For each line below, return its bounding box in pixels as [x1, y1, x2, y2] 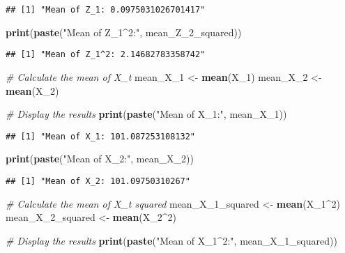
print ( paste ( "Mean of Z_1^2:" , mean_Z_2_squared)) [6, 24, 242, 39]
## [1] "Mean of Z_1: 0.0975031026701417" [6, 5, 206, 15]
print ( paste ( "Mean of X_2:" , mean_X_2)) [6, 151, 194, 166]
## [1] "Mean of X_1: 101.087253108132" [6, 131, 196, 141]
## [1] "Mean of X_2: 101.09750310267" [6, 176, 190, 186]
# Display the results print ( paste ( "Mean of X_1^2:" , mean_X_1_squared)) [6, 233, 337, 247]
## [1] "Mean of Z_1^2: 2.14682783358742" [6, 49, 206, 60]
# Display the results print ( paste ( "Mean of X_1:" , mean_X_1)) [6, 107, 287, 121]
